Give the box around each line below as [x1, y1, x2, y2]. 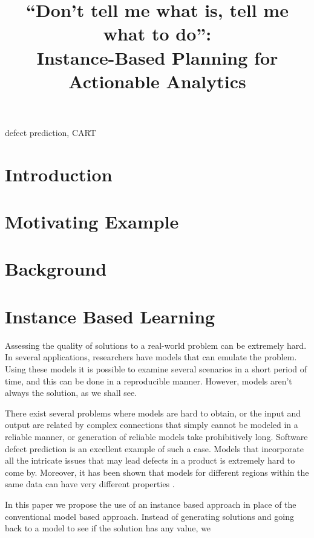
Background [5, 256, 107, 281]
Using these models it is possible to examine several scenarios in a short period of [5, 362, 307, 375]
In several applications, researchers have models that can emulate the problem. [5, 351, 297, 363]
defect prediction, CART [5, 126, 96, 138]
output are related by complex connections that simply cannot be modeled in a [5, 418, 298, 431]
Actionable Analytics [68, 68, 246, 93]
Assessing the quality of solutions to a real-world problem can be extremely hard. [5, 339, 307, 351]
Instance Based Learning [5, 303, 215, 328]
